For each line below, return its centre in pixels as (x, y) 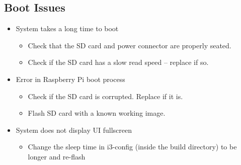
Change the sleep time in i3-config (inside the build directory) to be (132, 147)
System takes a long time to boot (67, 28)
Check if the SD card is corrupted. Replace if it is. (105, 96)
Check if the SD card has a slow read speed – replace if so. (118, 62)
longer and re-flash (57, 156)
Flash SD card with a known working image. (97, 113)
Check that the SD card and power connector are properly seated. (130, 45)
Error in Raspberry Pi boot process (70, 79)
